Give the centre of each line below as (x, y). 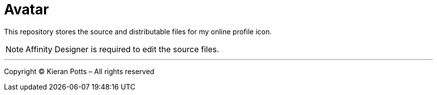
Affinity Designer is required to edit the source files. (122, 49)
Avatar (26, 9)
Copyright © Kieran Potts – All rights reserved (79, 71)
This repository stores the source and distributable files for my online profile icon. (138, 31)
